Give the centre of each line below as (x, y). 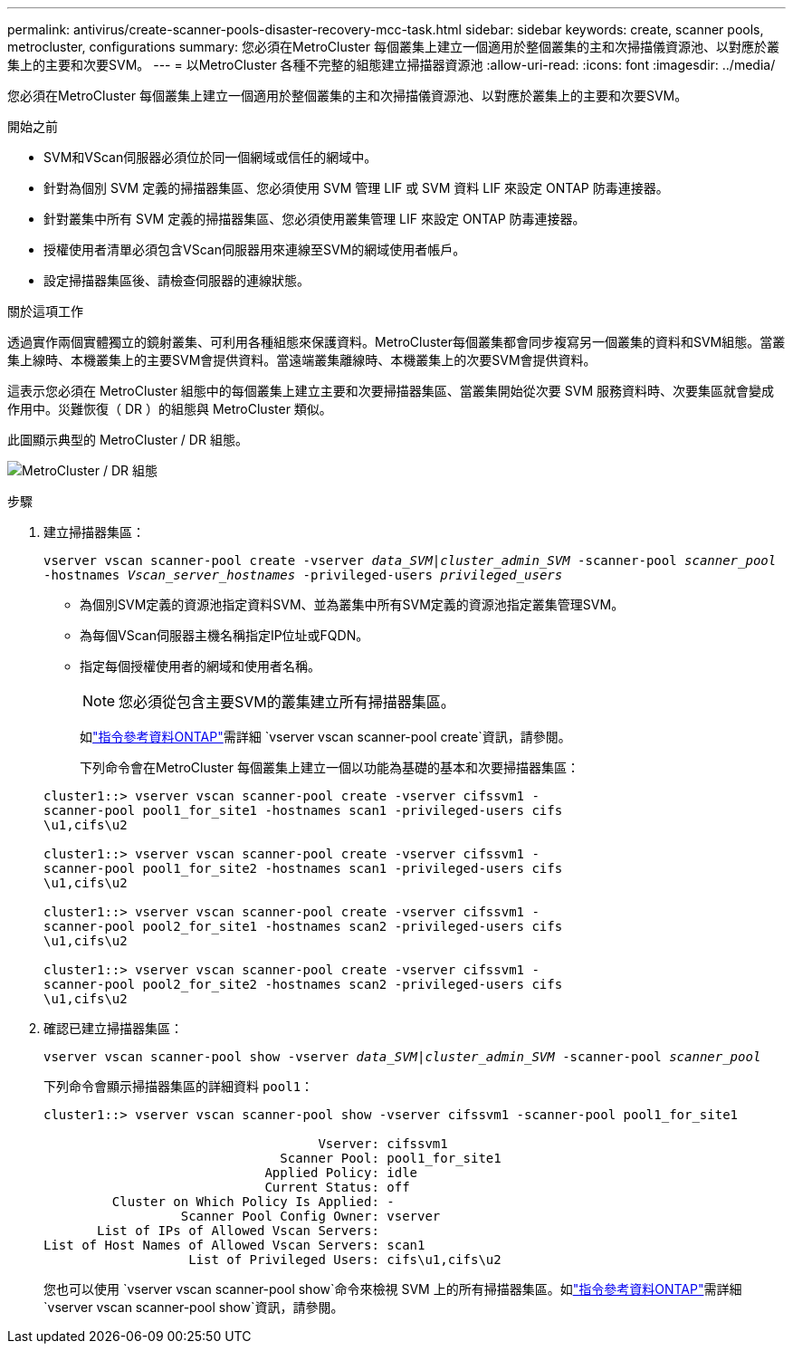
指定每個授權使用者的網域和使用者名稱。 (200, 666)
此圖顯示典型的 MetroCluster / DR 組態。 (128, 440)
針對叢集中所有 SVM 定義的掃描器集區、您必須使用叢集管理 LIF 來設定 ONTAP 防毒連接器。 (315, 219)
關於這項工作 (45, 311)
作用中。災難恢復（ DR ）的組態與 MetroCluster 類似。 (170, 409)
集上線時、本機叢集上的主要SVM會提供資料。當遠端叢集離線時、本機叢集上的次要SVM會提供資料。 (302, 360)
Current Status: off (337, 1187)
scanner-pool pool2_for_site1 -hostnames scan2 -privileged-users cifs (303, 926)
